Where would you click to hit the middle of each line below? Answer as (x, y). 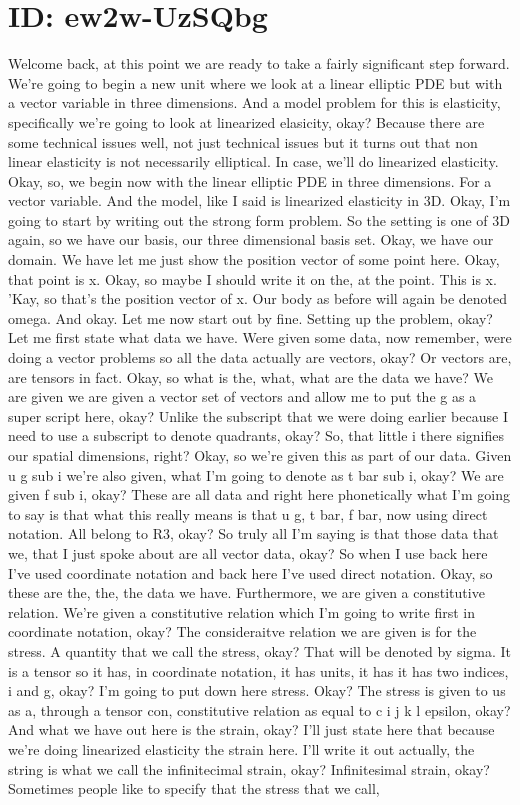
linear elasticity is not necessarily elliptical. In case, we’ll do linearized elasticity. (253, 161)
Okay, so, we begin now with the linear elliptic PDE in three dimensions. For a (250, 180)
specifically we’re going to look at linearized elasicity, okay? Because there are (246, 121)
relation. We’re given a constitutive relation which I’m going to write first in (242, 611)
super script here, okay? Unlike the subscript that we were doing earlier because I (258, 415)
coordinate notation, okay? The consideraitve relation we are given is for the (242, 631)
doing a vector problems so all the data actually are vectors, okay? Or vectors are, (260, 357)
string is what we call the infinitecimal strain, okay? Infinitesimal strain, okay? (249, 768)
